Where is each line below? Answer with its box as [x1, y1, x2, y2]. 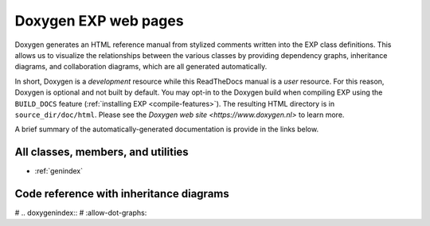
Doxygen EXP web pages [14, 12, 184, 29]
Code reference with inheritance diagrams [14, 187, 230, 201]
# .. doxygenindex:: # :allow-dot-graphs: [14, 208, 147, 218]
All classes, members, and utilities [14, 146, 189, 159]
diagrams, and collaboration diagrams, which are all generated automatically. [14, 62, 268, 72]
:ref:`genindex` [34, 166, 84, 176]
